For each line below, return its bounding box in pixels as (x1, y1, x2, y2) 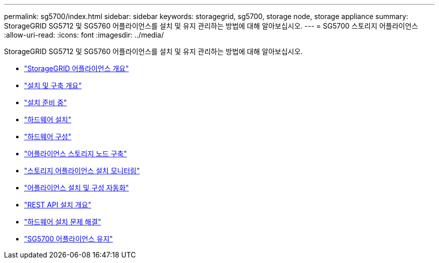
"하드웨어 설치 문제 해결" (24, 217, 101, 226)
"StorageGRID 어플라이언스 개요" (24, 64, 129, 73)
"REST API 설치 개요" (24, 200, 92, 209)
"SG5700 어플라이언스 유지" (24, 234, 113, 243)
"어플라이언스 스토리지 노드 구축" (24, 149, 127, 158)
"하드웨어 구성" (24, 132, 72, 141)
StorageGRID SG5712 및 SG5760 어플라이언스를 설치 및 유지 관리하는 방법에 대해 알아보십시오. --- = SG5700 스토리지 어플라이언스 (4, 22, 418, 30)
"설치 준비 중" (24, 98, 67, 107)
